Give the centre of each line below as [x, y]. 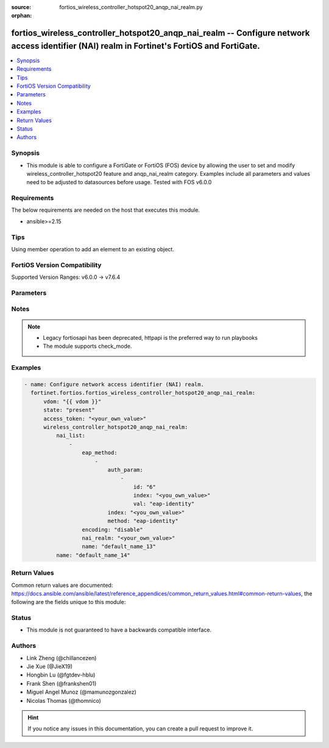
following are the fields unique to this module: [69, 602]
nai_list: [70, 436]
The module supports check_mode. [87, 346]
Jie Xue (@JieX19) [50, 666]
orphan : [22, 16]
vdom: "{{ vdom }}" [73, 401]
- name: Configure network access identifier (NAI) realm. [114, 384]
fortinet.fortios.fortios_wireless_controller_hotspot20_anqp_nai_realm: [143, 393]
